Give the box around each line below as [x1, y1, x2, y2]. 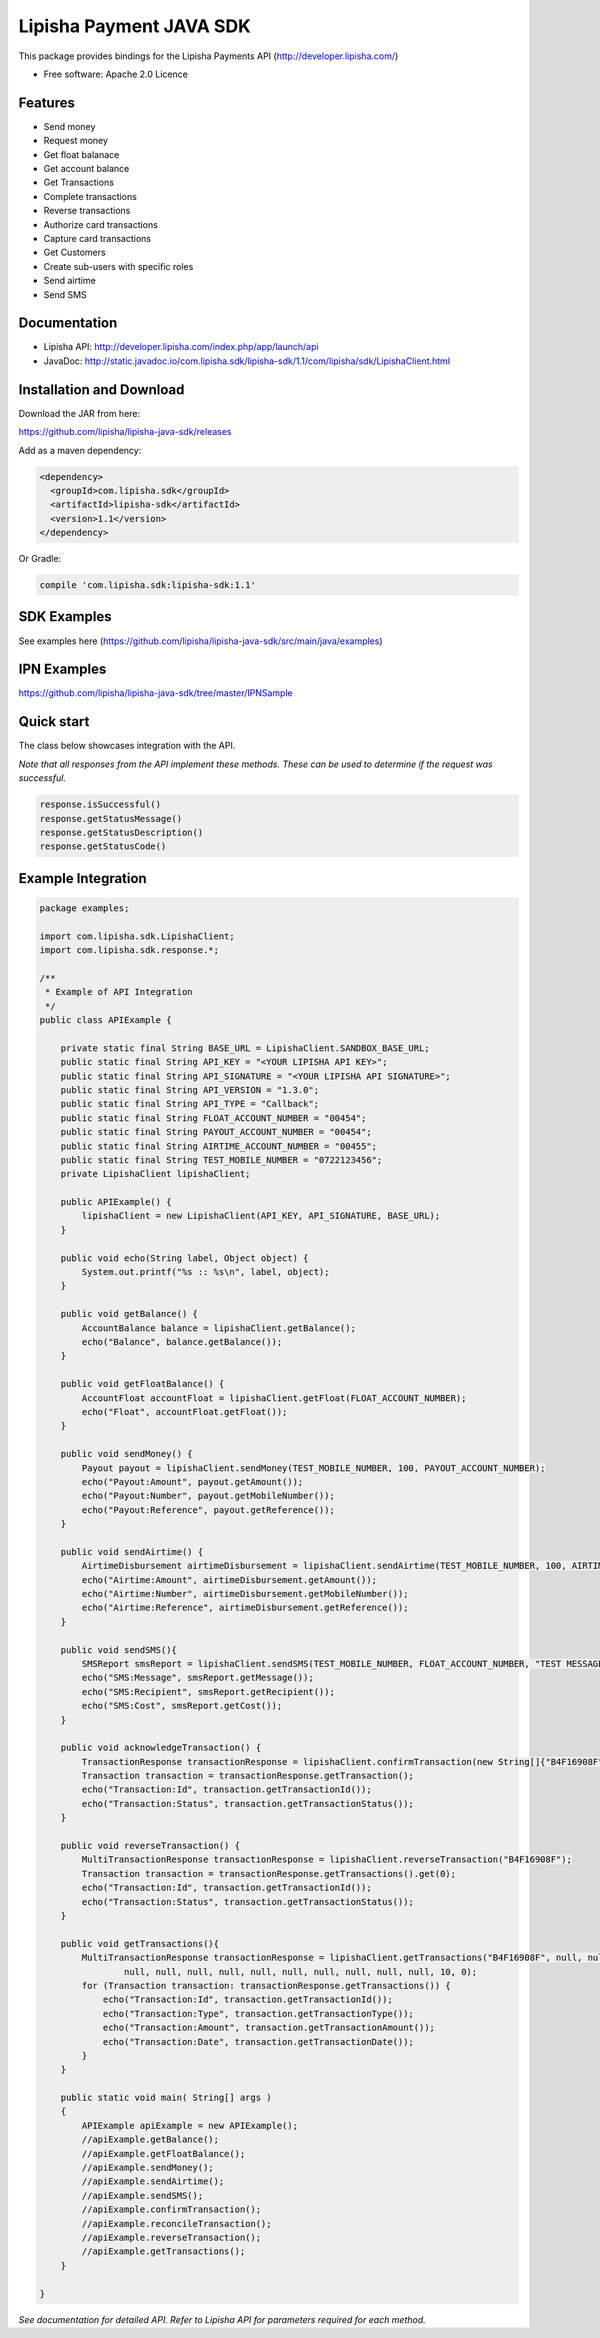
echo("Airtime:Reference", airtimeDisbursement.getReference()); [81, 1602, 409, 1614]
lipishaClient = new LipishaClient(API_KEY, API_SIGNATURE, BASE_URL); [81, 1210, 441, 1222]
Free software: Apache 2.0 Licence [43, 68, 189, 80]
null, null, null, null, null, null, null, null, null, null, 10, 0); [123, 1966, 478, 1977]
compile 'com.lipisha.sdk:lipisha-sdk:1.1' [39, 580, 257, 591]
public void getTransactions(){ [60, 1938, 220, 1949]
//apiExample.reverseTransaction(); [81, 2231, 262, 2243]
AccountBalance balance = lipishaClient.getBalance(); [81, 1322, 357, 1334]
